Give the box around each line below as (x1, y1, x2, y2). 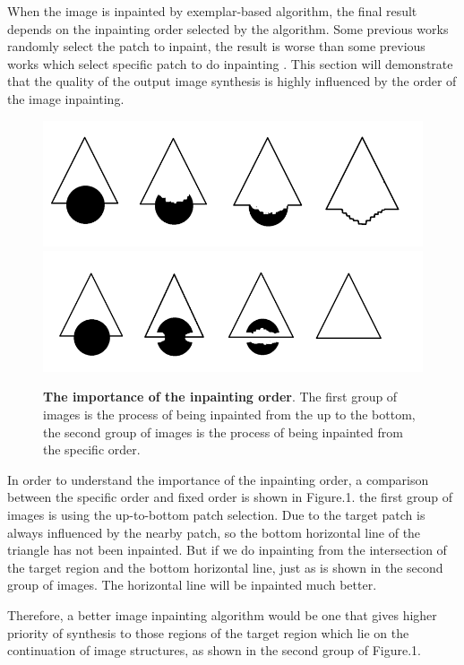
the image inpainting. (7, 89, 125, 108)
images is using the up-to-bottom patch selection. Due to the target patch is (7, 505, 425, 523)
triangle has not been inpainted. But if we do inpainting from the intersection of (7, 540, 447, 559)
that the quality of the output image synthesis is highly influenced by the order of (7, 72, 457, 91)
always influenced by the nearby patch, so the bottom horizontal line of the (7, 522, 421, 541)
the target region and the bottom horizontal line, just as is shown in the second (7, 557, 443, 576)
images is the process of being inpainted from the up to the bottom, (43, 405, 416, 423)
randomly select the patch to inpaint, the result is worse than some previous (7, 37, 425, 56)
